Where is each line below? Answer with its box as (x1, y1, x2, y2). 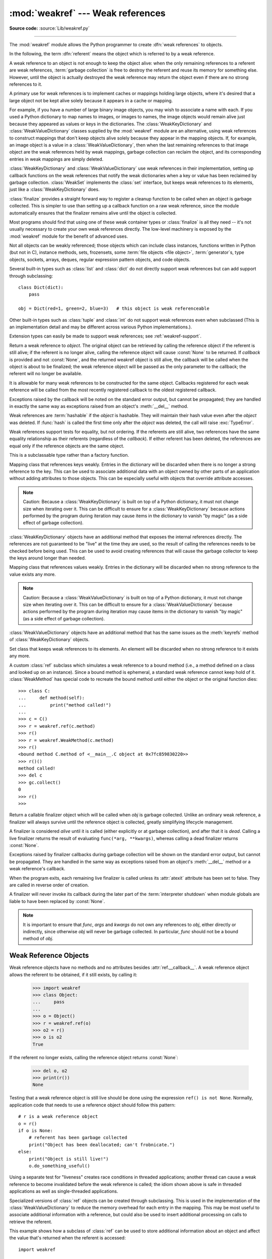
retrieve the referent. (9, 1219, 52, 1225)
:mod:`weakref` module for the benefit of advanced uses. (9, 233, 128, 239)
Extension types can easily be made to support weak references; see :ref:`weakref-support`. (9, 333, 201, 339)
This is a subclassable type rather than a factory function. (9, 452, 129, 458)
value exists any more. (9, 571, 56, 577)
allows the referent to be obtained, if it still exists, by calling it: (9, 971, 138, 977)
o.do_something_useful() (28, 1163, 90, 1168)
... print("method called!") (18, 702, 112, 708)
